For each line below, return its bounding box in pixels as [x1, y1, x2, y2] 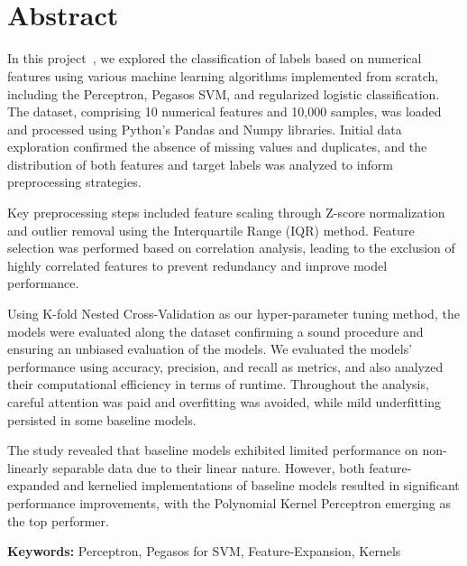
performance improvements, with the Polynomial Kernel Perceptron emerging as [7, 493, 451, 512]
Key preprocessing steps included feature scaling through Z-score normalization [7, 203, 445, 222]
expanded [7, 476, 60, 495]
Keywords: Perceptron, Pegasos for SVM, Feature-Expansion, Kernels [7, 542, 401, 561]
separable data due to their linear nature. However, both [52, 458, 365, 477]
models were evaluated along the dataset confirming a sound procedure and [7, 321, 424, 340]
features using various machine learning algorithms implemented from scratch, [7, 66, 439, 85]
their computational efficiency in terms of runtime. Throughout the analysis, [7, 375, 429, 394]
